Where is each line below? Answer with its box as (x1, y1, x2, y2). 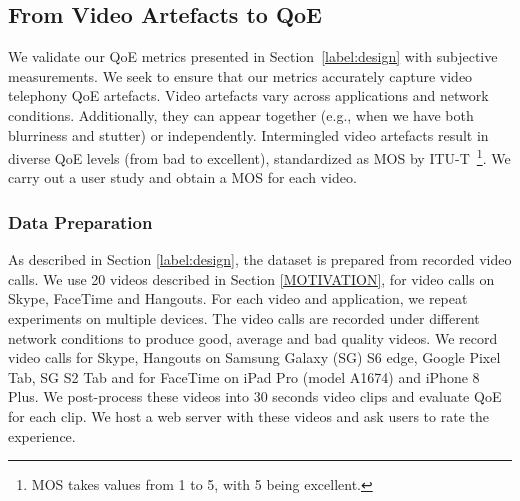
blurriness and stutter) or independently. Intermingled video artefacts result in (8, 124, 489, 145)
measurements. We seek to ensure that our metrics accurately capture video (8, 65, 473, 86)
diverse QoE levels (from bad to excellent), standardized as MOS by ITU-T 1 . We (8, 145, 511, 168)
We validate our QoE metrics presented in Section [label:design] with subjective (8, 46, 498, 67)
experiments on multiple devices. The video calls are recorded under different (8, 308, 480, 329)
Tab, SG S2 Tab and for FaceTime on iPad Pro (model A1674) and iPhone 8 (8, 366, 480, 387)
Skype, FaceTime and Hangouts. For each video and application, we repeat (8, 288, 468, 309)
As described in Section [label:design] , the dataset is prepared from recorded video (8, 249, 512, 270)
